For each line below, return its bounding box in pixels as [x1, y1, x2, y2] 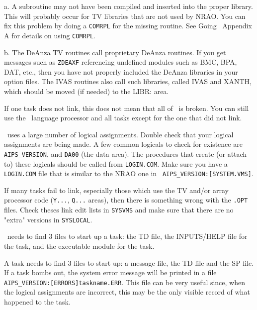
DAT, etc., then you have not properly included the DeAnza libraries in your [4, 66, 238, 77]
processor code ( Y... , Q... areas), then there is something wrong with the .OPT [4, 195, 248, 205]
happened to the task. [4, 297, 71, 307]
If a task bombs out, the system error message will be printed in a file [4, 267, 217, 278]
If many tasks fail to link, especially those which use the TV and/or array [4, 185, 229, 195]
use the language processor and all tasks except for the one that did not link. [4, 112, 242, 123]
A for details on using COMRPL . [4, 30, 95, 40]
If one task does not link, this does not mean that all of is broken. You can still [4, 103, 249, 113]
